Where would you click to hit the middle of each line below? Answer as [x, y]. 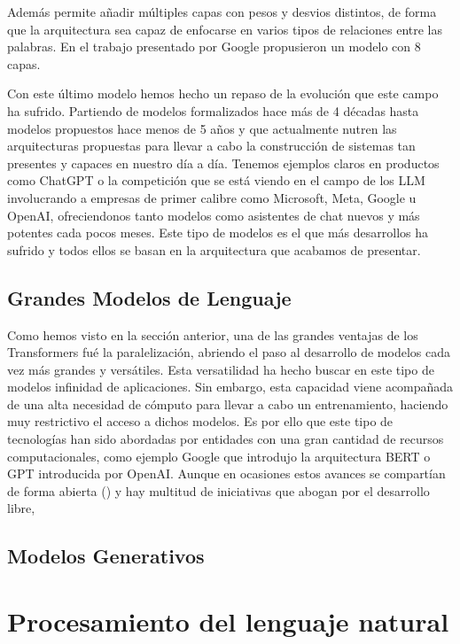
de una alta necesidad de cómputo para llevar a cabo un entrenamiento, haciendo [228, 403]
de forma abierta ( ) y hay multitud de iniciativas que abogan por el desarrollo [218, 490]
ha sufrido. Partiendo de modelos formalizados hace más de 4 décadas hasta [213, 110]
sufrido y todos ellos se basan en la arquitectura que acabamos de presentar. [214, 249]
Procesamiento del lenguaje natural [228, 621]
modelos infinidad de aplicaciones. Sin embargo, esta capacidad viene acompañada [230, 387]
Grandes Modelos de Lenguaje [149, 297]
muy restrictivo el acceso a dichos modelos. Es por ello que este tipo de [200, 421]
